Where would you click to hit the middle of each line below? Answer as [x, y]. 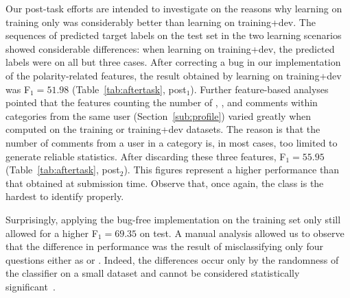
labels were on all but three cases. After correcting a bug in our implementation [173, 62]
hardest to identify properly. [65, 196]
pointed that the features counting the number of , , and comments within [162, 102]
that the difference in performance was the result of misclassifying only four [164, 246]
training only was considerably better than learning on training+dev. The [161, 22]
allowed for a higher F [52, 233]
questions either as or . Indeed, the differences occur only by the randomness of [172, 259]
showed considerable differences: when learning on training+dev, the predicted [170, 48]
